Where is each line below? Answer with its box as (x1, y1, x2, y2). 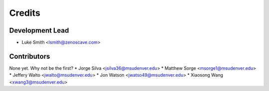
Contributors (9, 52, 50, 60)
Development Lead (9, 26, 69, 35)
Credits (9, 7, 41, 18)
